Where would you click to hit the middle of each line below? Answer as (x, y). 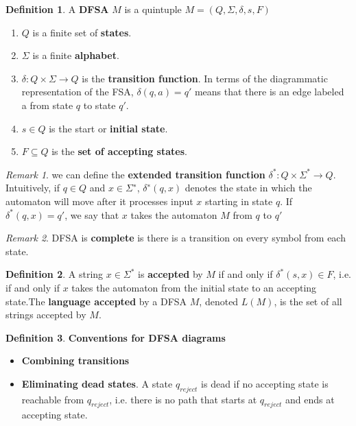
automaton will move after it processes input (99, 201)
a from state (47, 105)
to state (99, 105)
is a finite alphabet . (76, 55)
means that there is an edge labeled (269, 92)
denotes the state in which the (248, 188)
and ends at (310, 399)
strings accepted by (46, 315)
